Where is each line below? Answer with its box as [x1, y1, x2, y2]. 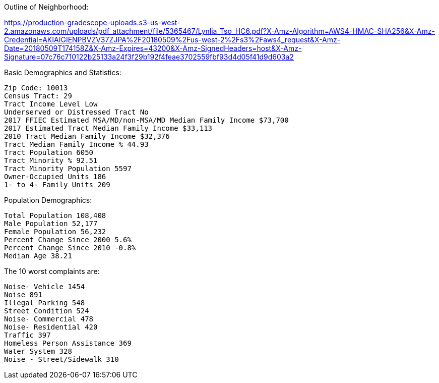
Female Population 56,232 [4, 228, 106, 236]
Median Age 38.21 [4, 252, 72, 260]
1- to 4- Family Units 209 [4, 181, 110, 189]
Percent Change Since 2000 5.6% [4, 236, 132, 244]
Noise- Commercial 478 [4, 315, 94, 323]
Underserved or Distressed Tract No [4, 108, 149, 116]
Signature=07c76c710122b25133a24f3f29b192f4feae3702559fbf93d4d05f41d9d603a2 [4, 52, 294, 61]
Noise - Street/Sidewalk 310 [4, 355, 119, 363]
